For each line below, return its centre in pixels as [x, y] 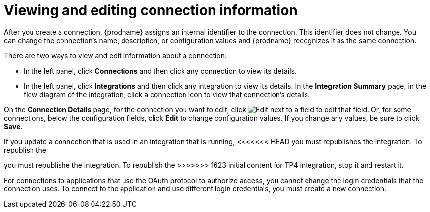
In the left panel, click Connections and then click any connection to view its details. [160, 71]
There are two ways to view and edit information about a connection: [116, 55]
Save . [13, 126]
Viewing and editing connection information [151, 10]
